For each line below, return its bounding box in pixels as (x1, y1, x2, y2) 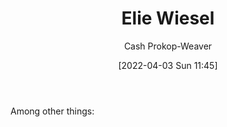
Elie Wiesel (121, 7, 215, 30)
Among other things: (10, 105, 95, 117)
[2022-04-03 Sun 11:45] (118, 59, 218, 71)
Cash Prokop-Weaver (123, 40, 213, 52)
